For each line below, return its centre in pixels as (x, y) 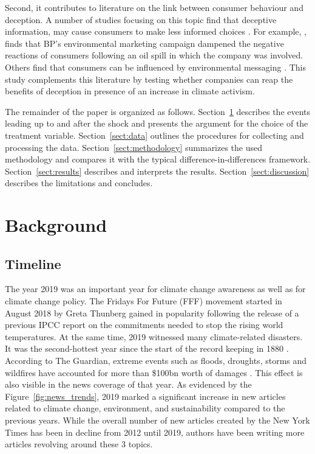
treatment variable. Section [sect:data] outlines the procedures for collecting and (154, 135)
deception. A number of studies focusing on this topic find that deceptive (141, 19)
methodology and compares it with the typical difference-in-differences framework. (158, 159)
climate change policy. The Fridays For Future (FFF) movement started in (144, 301)
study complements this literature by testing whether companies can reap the (149, 79)
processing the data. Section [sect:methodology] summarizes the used (134, 147)
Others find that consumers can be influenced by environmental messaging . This (156, 67)
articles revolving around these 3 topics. (79, 444)
